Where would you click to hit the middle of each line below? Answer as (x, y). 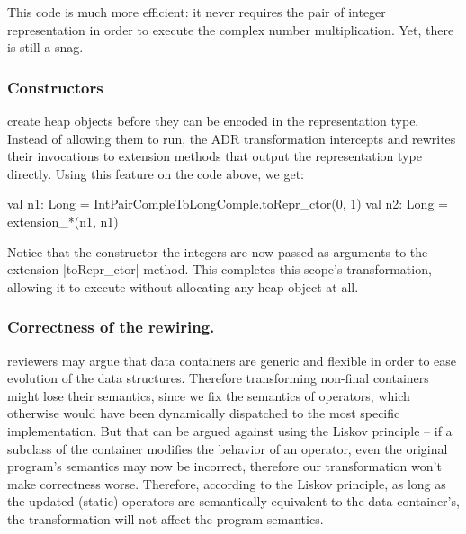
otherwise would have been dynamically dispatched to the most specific (204, 413)
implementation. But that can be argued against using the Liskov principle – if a (230, 430)
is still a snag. (45, 47)
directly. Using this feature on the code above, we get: (156, 173)
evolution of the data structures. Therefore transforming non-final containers (218, 378)
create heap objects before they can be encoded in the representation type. (213, 120)
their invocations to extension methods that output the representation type (215, 156)
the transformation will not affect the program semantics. (166, 518)
